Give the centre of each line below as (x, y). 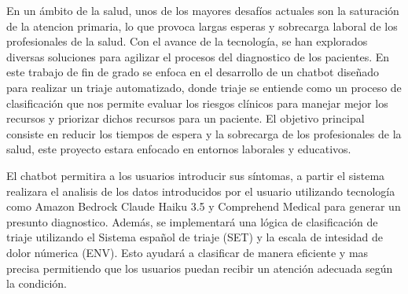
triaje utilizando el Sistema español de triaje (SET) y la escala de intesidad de (195, 237)
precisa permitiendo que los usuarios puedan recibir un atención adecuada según (200, 268)
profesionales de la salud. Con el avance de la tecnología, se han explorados (187, 41)
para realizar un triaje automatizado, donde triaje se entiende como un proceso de (204, 87)
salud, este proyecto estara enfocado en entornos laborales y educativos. (179, 149)
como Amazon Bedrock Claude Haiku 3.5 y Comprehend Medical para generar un (204, 206)
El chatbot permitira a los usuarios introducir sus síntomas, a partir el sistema (196, 175)
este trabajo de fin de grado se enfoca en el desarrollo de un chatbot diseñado (193, 72)
